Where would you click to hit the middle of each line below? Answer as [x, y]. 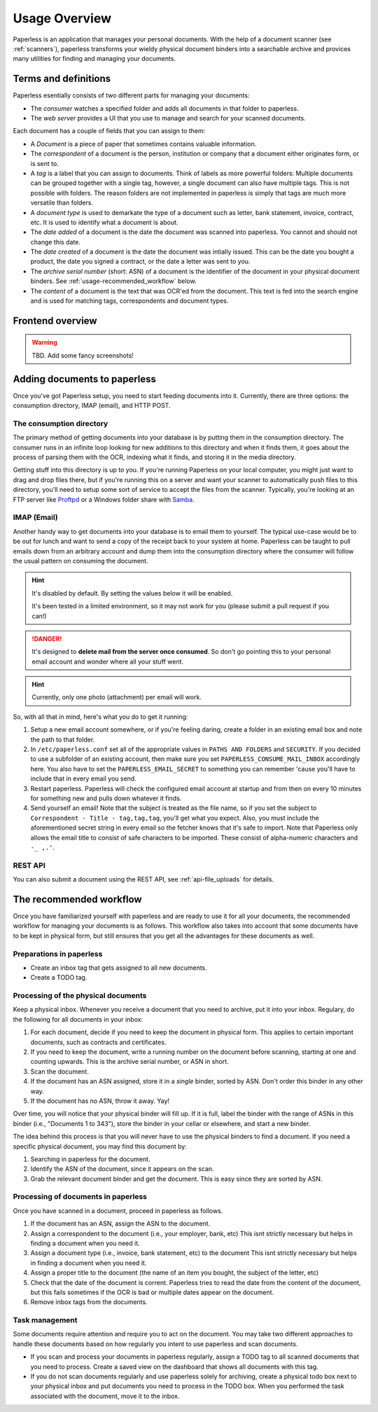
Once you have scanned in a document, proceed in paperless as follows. [118, 1211]
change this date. [55, 242]
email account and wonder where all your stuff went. [108, 662]
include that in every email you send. [83, 779]
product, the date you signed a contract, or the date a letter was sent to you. [140, 261]
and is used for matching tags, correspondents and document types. [129, 301]
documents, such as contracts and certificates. [98, 1042]
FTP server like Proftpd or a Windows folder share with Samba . [104, 499]
